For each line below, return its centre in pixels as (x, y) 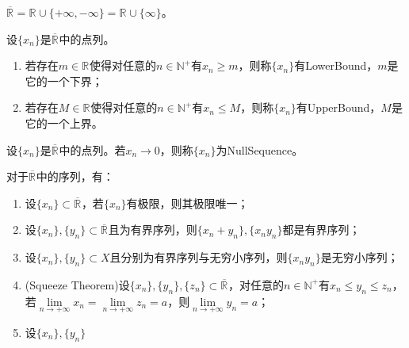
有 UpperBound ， (338, 107)
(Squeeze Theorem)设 (77, 284)
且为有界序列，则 (153, 229)
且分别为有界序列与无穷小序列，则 (199, 257)
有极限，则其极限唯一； (187, 203)
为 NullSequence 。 (260, 149)
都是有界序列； (321, 229)
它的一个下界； (64, 80)
